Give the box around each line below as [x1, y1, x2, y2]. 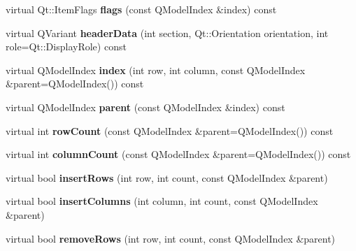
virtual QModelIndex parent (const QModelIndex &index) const [6, 99, 285, 114]
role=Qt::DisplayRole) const [6, 39, 127, 54]
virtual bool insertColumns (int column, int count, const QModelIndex [6, 194, 318, 208]
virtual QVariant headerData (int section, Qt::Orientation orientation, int [6, 25, 329, 40]
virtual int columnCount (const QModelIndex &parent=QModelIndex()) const [6, 147, 351, 162]
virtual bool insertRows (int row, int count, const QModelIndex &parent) [6, 170, 328, 185]
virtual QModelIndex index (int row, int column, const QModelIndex [6, 62, 306, 77]
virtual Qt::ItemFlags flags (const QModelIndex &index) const [6, 2, 277, 16]
